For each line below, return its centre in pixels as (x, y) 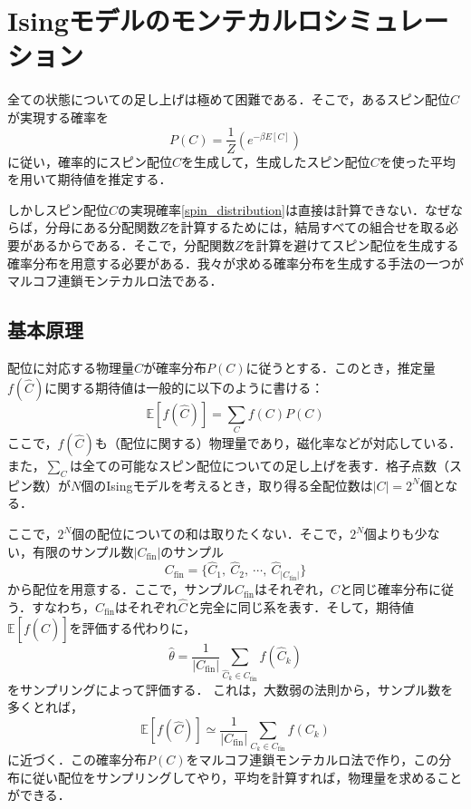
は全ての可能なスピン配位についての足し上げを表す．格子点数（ (260, 466)
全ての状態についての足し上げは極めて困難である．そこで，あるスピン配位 (229, 99)
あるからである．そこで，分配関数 (133, 244)
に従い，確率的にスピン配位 (90, 161)
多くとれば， (45, 707)
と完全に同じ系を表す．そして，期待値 (300, 607)
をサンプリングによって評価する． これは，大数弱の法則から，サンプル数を (231, 689)
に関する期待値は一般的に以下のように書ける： (184, 387)
